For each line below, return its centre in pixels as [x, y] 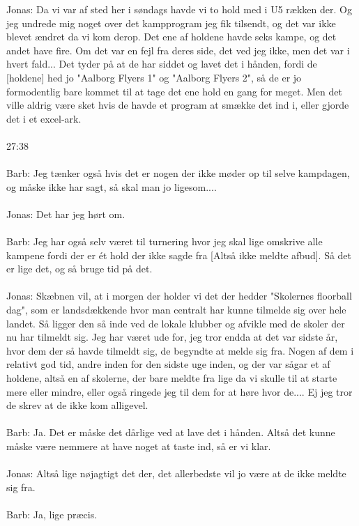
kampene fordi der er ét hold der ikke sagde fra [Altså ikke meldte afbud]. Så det [179, 255]
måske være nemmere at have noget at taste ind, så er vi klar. [139, 446]
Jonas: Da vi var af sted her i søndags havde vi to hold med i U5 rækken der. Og [179, 9]
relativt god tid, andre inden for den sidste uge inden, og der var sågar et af [168, 364]
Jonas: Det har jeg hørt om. [66, 214]
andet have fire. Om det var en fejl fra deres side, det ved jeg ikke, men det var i [178, 50]
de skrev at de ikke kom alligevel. [77, 405]
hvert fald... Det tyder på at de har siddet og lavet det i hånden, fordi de [162, 64]
